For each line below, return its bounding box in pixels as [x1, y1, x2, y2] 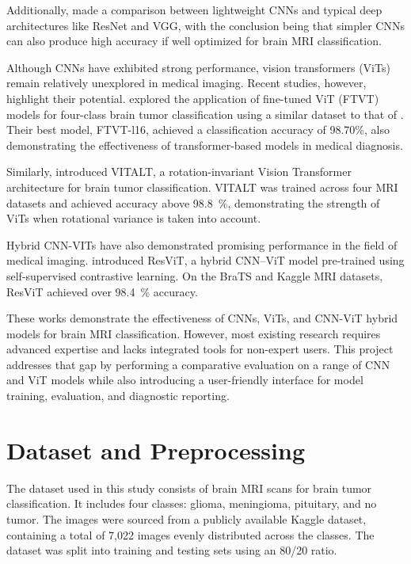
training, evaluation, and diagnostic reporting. [6, 387, 230, 404]
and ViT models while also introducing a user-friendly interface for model [6, 372, 363, 388]
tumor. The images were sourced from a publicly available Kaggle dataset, [6, 510, 367, 527]
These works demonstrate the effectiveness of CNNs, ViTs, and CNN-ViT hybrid [6, 310, 398, 326]
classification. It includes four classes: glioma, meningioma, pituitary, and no [6, 495, 377, 512]
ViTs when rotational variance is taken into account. [6, 210, 261, 227]
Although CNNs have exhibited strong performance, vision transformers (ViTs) [6, 59, 390, 75]
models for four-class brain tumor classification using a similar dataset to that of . [6, 105, 404, 122]
